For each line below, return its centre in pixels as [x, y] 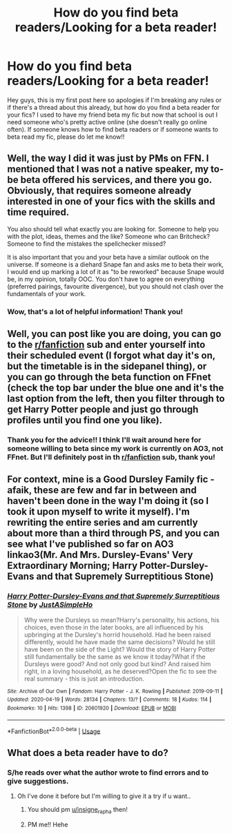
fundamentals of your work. [47, 293]
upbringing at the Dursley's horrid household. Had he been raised [117, 634]
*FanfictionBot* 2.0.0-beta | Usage [54, 730]
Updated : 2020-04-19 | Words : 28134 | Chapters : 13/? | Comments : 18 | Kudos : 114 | [109, 700]
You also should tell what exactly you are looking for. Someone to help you [113, 229]
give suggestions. [38, 781]
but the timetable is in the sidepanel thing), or [107, 366]
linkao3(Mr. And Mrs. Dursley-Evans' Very [100, 555]
